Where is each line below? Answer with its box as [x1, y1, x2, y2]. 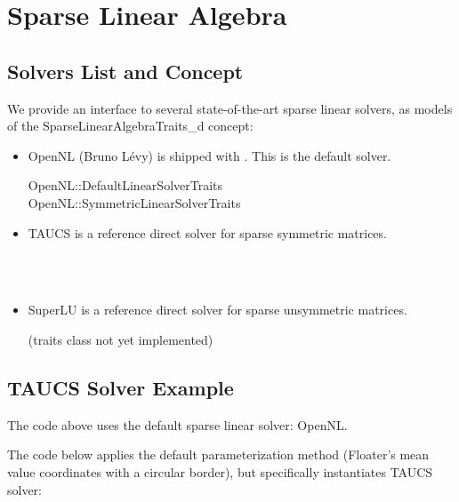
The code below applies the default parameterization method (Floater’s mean [7, 445, 430, 464]
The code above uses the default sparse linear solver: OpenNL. [7, 415, 348, 434]
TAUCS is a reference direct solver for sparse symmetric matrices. [28, 223, 387, 242]
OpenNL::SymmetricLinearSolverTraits [28, 193, 241, 211]
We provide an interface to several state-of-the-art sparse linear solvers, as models [7, 99, 453, 117]
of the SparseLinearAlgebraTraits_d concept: [7, 116, 254, 135]
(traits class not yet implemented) [28, 330, 213, 348]
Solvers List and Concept [7, 57, 244, 84]
